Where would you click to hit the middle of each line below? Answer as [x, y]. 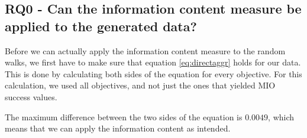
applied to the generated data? [101, 26]
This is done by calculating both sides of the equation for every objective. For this [153, 73]
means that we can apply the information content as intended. [118, 128]
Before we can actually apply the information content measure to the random [145, 50]
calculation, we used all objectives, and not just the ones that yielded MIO [140, 85]
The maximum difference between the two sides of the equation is [124, 116]
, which [281, 116]
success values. [31, 96]
